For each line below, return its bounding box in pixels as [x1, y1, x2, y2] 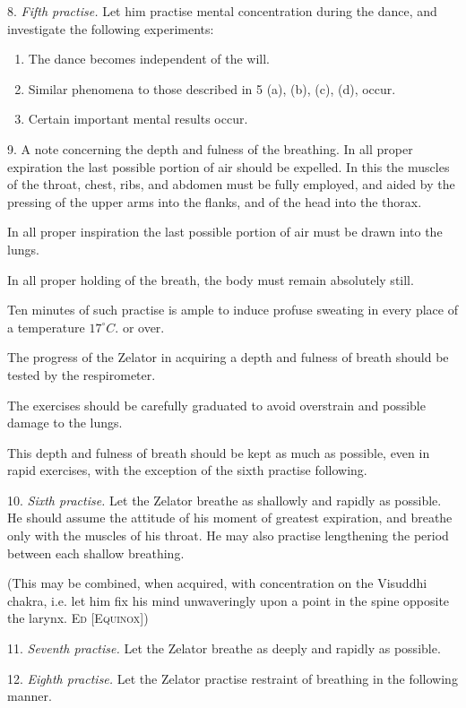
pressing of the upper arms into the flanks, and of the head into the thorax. [7, 192, 422, 211]
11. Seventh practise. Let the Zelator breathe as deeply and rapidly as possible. [7, 639, 441, 658]
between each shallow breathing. [7, 543, 185, 562]
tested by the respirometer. [7, 365, 156, 384]
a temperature [7, 317, 85, 336]
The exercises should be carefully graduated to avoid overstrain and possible [7, 395, 426, 414]
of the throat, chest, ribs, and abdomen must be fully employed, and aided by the [7, 175, 455, 194]
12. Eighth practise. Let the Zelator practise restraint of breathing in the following [7, 669, 458, 687]
